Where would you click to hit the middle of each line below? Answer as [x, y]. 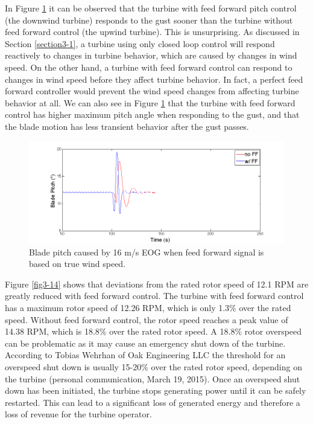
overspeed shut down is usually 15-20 [73, 366]
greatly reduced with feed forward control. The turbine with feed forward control [154, 296]
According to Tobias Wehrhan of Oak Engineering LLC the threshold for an [145, 355]
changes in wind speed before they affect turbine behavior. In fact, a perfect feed [154, 79]
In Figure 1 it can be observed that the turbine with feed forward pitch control [151, 8]
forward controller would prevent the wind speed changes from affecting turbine [152, 91]
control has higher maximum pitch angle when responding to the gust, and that [152, 114]
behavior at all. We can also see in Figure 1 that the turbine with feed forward [150, 102]
